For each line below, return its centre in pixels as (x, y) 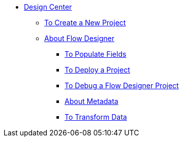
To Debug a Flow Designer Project (122, 85)
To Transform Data (96, 117)
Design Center (48, 7)
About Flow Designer (79, 38)
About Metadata (91, 101)
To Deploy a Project (97, 70)
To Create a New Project (85, 23)
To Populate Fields (96, 54)
